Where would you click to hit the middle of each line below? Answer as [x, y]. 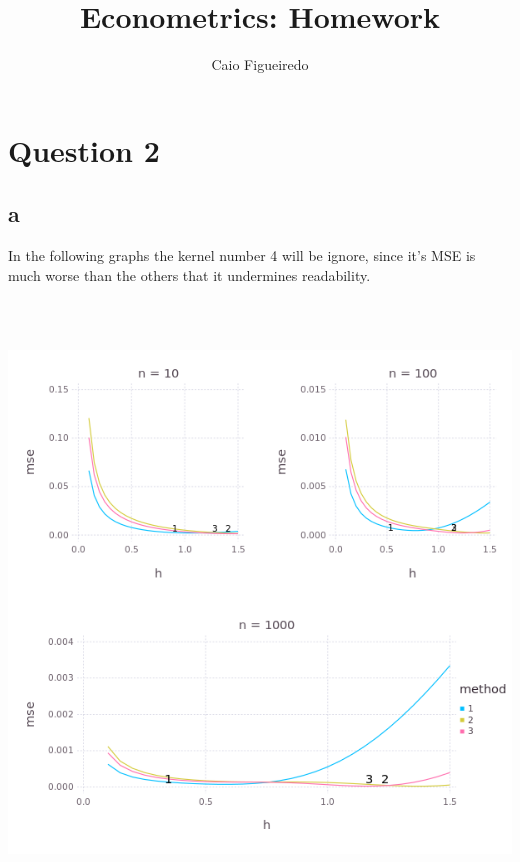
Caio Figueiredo [260, 64]
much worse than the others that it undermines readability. [189, 274]
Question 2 [84, 149]
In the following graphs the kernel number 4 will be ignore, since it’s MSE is [242, 255]
